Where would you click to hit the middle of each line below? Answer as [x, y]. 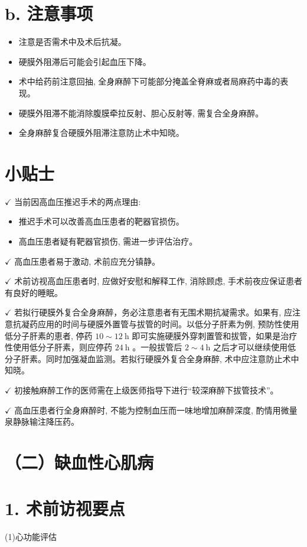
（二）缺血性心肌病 [79, 462]
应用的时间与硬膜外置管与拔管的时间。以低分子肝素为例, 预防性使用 [168, 323]
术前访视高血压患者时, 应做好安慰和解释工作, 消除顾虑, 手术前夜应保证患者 [158, 281]
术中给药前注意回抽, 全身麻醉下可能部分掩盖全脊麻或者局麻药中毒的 [149, 81]
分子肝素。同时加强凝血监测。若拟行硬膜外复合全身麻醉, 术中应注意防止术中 [152, 358]
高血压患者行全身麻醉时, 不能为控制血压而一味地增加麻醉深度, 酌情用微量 [156, 410]
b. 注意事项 [49, 13]
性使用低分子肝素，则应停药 [58, 347]
